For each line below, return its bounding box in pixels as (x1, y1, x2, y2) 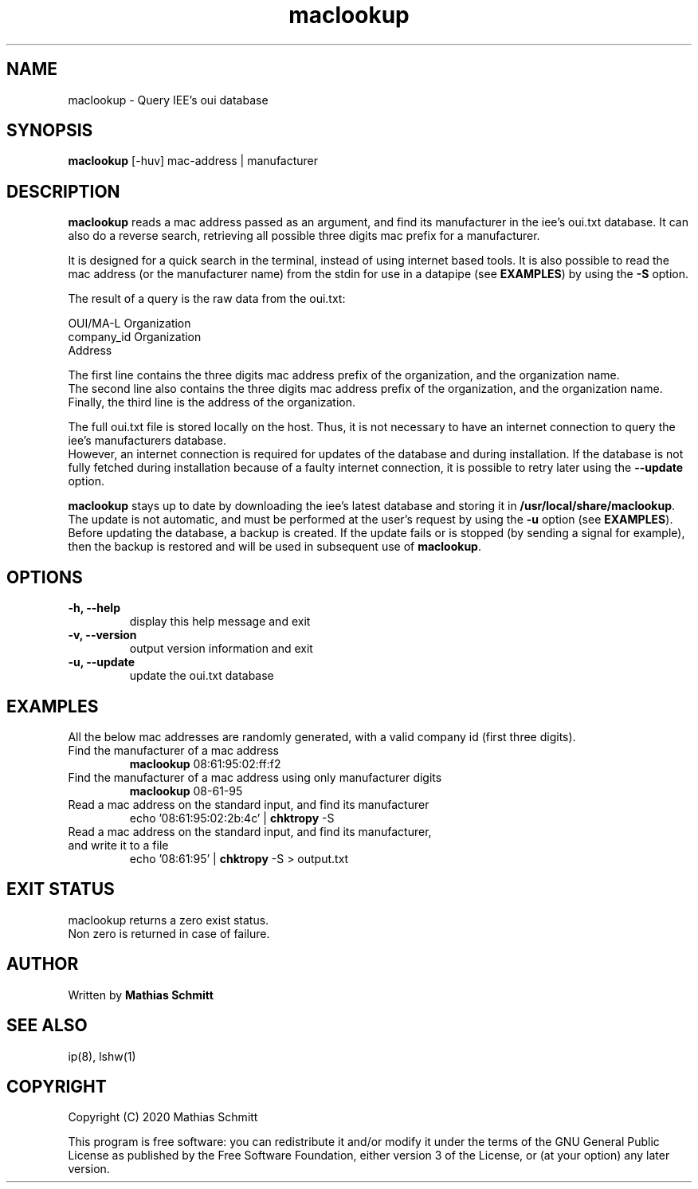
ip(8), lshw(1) (68, 1049, 136, 1063)
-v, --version (68, 628, 137, 642)
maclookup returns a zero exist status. (68, 912, 269, 927)
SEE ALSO (6, 1015, 88, 1036)
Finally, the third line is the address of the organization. (68, 395, 356, 410)
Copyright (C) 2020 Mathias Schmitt (68, 1110, 258, 1124)
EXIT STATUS (6, 879, 115, 900)
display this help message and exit (129, 614, 311, 629)
